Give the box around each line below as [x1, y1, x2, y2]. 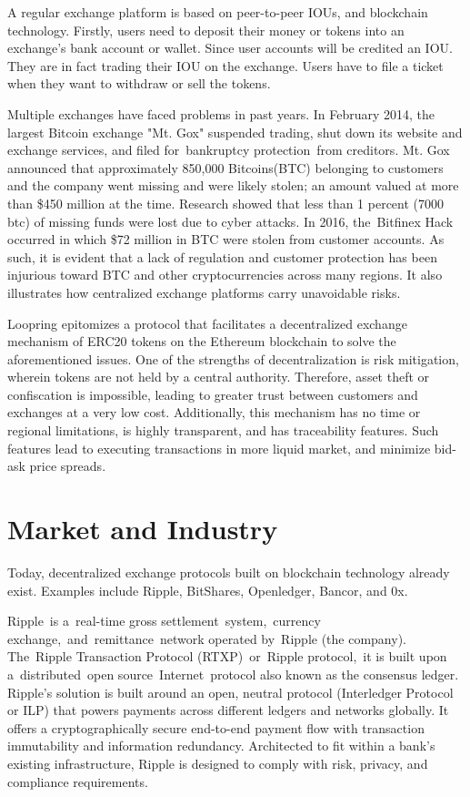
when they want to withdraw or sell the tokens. [7, 74, 271, 93]
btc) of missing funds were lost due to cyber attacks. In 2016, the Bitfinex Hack [7, 211, 454, 230]
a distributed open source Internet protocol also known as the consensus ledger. [7, 664, 459, 683]
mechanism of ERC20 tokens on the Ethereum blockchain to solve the [7, 332, 396, 351]
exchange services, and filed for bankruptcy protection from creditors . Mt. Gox [7, 140, 450, 159]
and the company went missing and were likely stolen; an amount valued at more [7, 176, 459, 195]
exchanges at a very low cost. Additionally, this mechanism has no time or [7, 403, 421, 422]
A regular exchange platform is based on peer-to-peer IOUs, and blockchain [7, 3, 428, 21]
